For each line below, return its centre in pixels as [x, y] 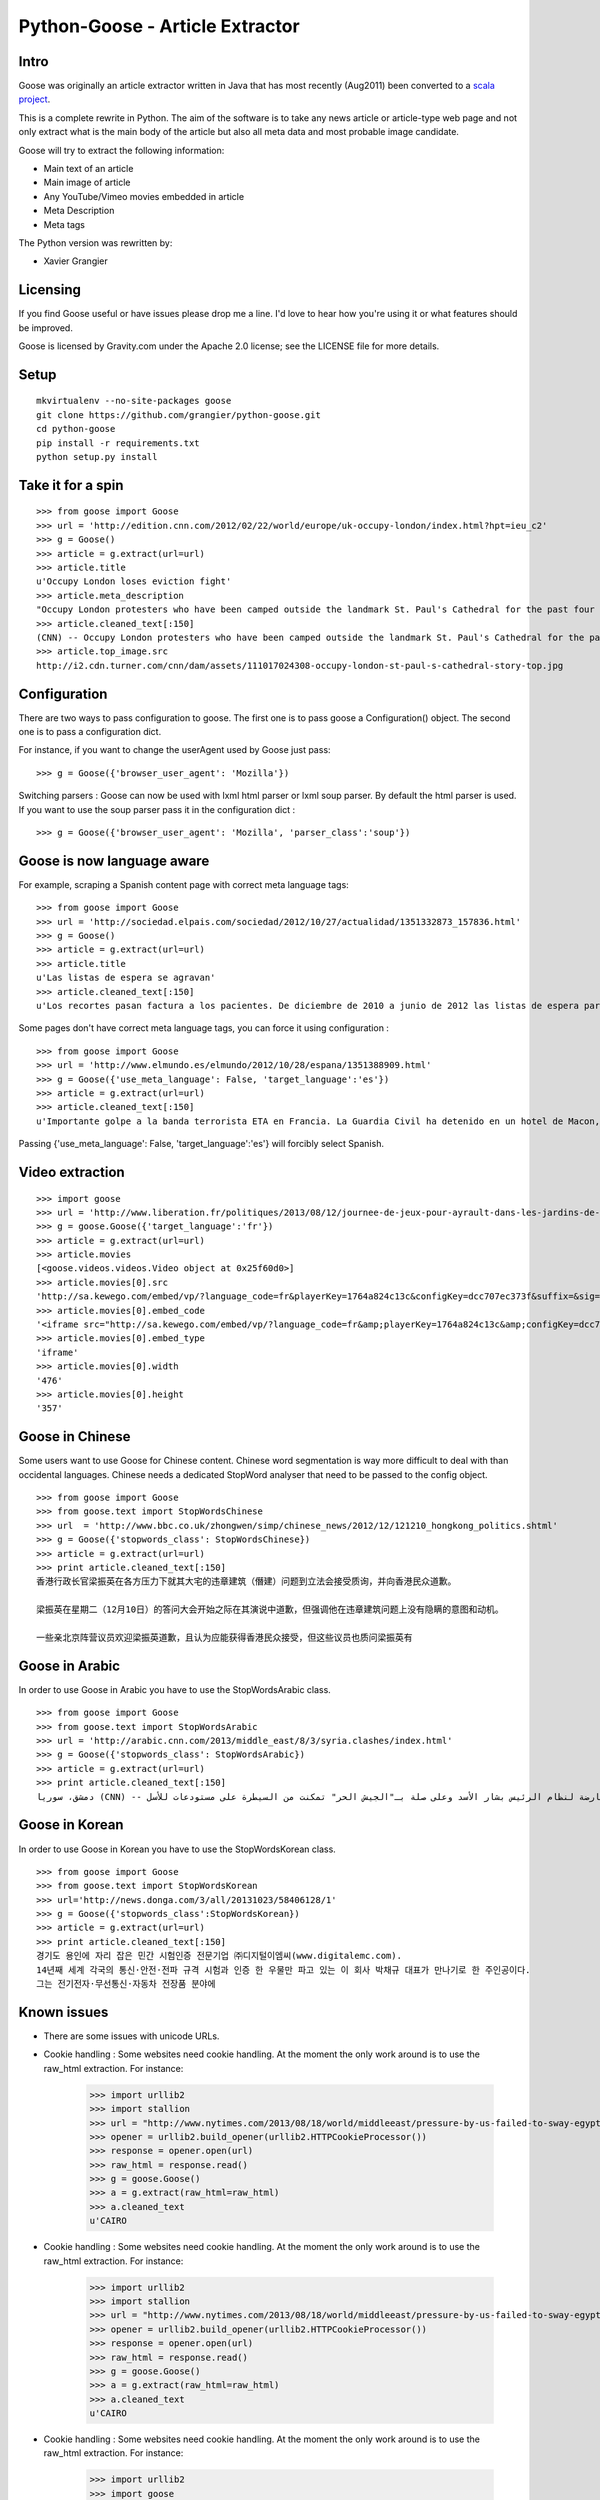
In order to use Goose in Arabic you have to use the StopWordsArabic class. [175, 1689]
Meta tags [64, 224]
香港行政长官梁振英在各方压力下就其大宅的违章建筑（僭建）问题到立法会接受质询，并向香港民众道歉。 [246, 1581]
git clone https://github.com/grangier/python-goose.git [179, 414]
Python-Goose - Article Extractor [159, 26]
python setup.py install [97, 457]
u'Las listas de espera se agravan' [126, 978]
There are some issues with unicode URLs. [131, 2036]
